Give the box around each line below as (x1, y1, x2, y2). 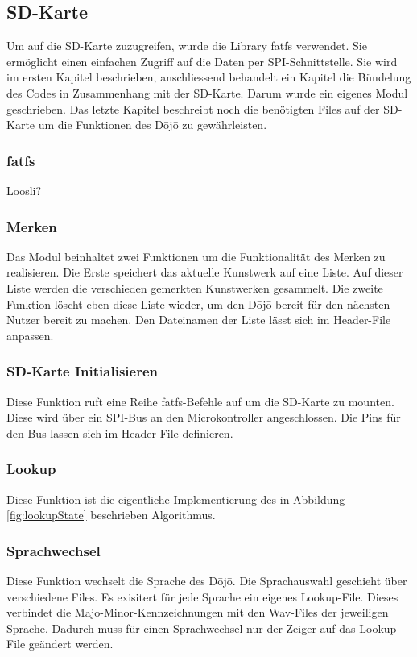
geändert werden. (28, 635, 114, 652)
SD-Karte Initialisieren (6, 361, 159, 381)
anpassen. (6, 326, 54, 343)
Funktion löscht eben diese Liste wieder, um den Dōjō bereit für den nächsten (6, 295, 390, 312)
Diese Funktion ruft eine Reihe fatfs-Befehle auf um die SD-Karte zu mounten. (6, 393, 394, 410)
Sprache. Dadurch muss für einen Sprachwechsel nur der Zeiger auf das (6, 619, 356, 636)
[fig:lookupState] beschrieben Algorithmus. (6, 506, 216, 523)
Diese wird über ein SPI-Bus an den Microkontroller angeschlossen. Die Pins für (6, 409, 401, 426)
